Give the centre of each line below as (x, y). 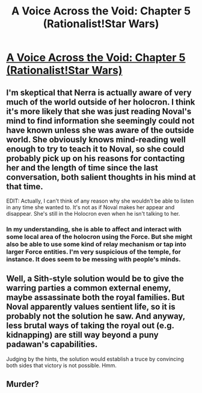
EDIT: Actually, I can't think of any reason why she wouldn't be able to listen (100, 201)
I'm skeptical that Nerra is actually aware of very (99, 92)
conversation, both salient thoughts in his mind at (101, 177)
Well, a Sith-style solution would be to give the (95, 279)
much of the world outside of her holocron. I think (101, 102)
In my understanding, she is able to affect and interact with (94, 229)
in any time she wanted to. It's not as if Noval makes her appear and (90, 207)
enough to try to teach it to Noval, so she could (95, 149)
